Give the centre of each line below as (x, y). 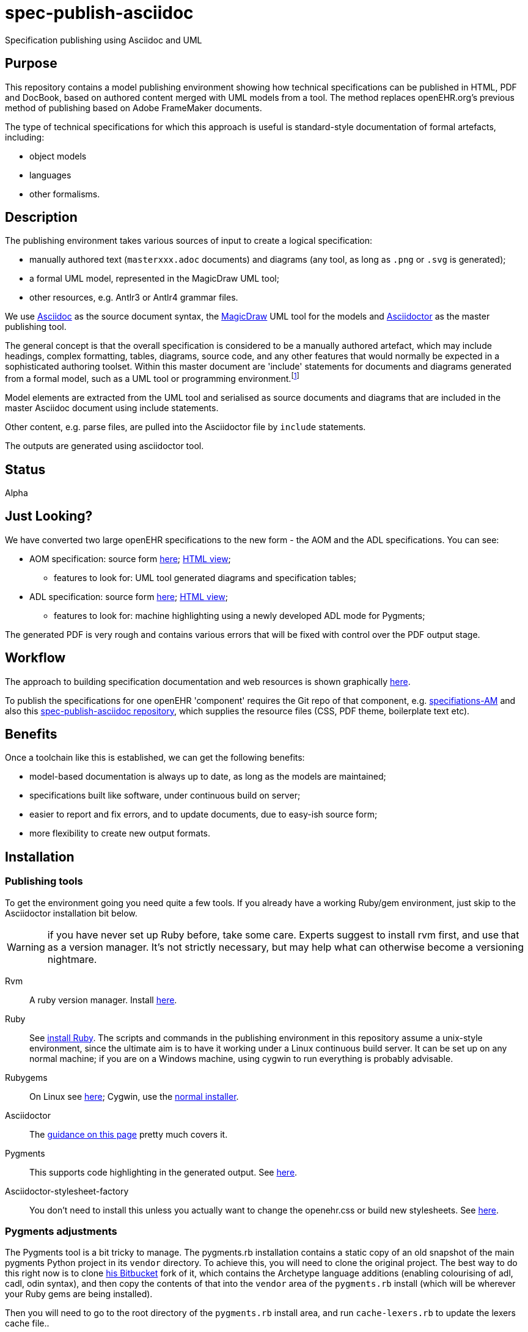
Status (25, 469)
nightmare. (72, 959)
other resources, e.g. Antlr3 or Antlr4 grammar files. (134, 298)
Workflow (35, 658)
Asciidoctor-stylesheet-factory (67, 1191)
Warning (26, 947)
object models (58, 156)
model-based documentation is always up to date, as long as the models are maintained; (208, 777)
